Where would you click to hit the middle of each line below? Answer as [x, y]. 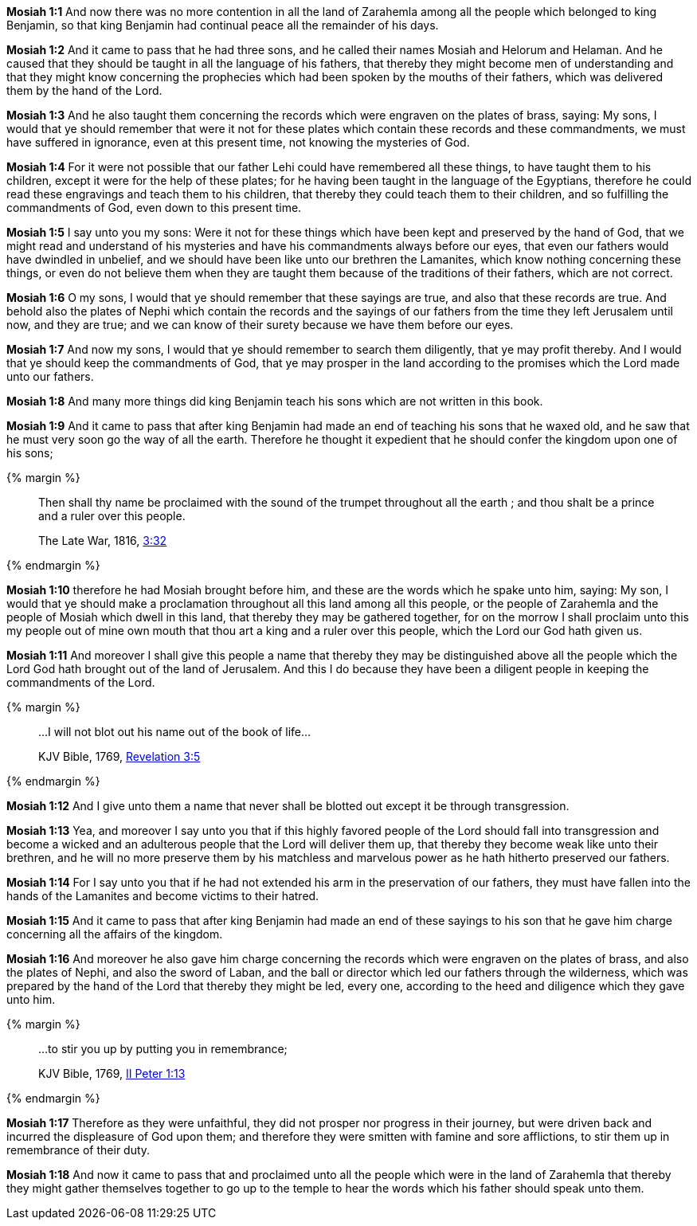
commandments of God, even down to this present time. [154, 208]
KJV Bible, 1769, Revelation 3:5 [119, 756]
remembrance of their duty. [78, 1150]
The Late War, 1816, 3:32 [103, 541]
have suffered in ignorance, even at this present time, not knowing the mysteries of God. [238, 142]
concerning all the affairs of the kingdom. [115, 934]
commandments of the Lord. [81, 682]
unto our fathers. [50, 376]
